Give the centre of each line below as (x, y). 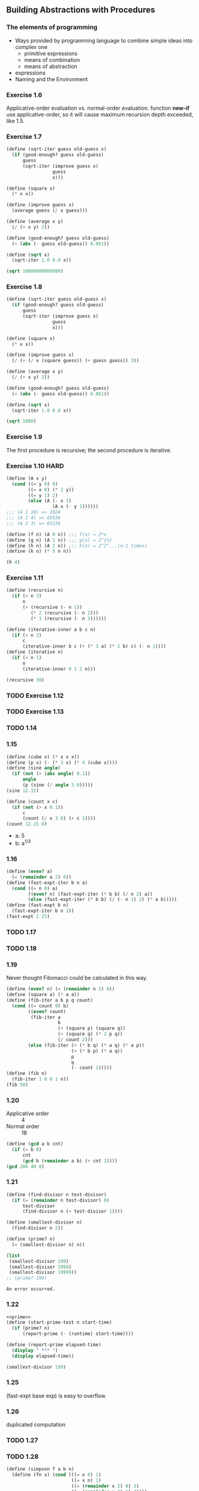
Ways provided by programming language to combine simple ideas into (104, 40)
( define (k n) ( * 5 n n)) (39, 551)
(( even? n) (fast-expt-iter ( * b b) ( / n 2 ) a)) (90, 894)
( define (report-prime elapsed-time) (54, 1345)
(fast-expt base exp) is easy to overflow (56, 1396)
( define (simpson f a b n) (40, 1469)
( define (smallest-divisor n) (44, 1222)
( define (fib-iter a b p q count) (50, 1000)
